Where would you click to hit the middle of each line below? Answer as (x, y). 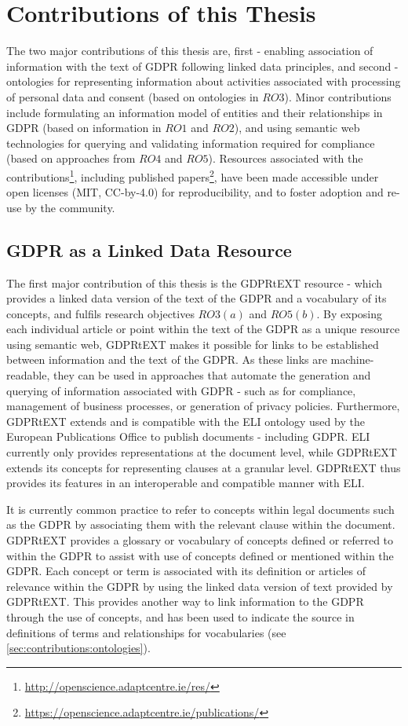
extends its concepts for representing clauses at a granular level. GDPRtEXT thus (204, 467)
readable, (28, 375)
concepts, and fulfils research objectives (100, 313)
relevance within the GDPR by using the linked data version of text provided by (200, 586)
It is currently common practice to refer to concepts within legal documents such (200, 509)
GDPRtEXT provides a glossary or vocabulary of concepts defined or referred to (200, 540)
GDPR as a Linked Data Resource (149, 249)
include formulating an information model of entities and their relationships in (195, 112)
